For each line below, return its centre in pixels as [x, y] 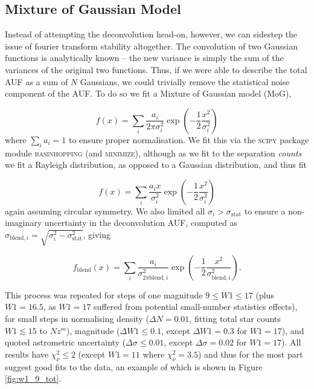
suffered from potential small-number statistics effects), [196, 307]
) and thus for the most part [250, 354]
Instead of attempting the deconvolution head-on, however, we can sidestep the [151, 34]
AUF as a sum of [37, 81]
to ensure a [265, 211]
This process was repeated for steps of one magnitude [104, 294]
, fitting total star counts [235, 319]
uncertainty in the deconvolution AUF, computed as [141, 223]
